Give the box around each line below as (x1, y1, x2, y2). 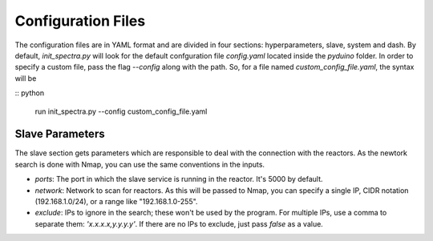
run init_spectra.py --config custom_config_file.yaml (34, 106, 208, 116)
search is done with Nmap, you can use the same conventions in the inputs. (14, 159, 265, 169)
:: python (14, 88, 44, 98)
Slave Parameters (14, 127, 105, 141)
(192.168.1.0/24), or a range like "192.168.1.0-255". (34, 196, 198, 206)
